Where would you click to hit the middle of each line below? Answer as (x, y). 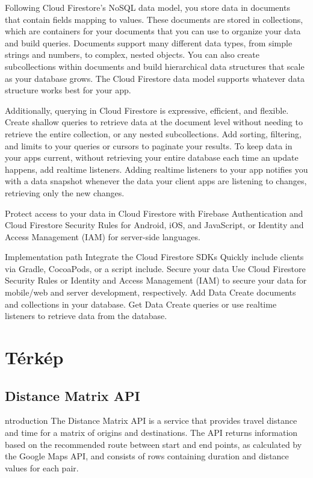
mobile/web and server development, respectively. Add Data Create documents (150, 292)
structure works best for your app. (68, 90)
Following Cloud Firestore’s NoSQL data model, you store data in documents (147, 7)
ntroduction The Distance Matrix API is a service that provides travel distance (151, 421)
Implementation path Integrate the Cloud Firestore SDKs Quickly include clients (154, 257)
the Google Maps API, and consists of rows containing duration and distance (147, 456)
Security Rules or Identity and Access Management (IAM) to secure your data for (156, 280)
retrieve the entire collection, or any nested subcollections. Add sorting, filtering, (153, 133)
